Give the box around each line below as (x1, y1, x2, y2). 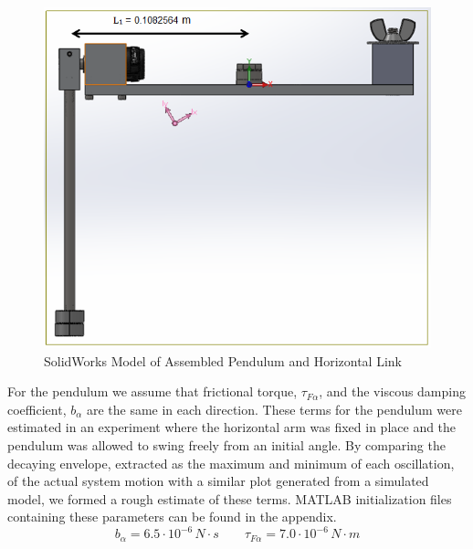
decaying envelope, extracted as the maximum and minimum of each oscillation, (7, 453, 455, 472)
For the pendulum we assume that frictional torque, (7, 382, 298, 401)
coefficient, (7, 399, 67, 418)
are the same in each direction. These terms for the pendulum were (86, 399, 462, 418)
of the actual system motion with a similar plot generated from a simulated (7, 471, 429, 491)
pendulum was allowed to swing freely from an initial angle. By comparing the (7, 436, 446, 454)
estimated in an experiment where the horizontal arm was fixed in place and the (7, 417, 457, 437)
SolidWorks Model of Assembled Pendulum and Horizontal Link (44, 351, 402, 370)
